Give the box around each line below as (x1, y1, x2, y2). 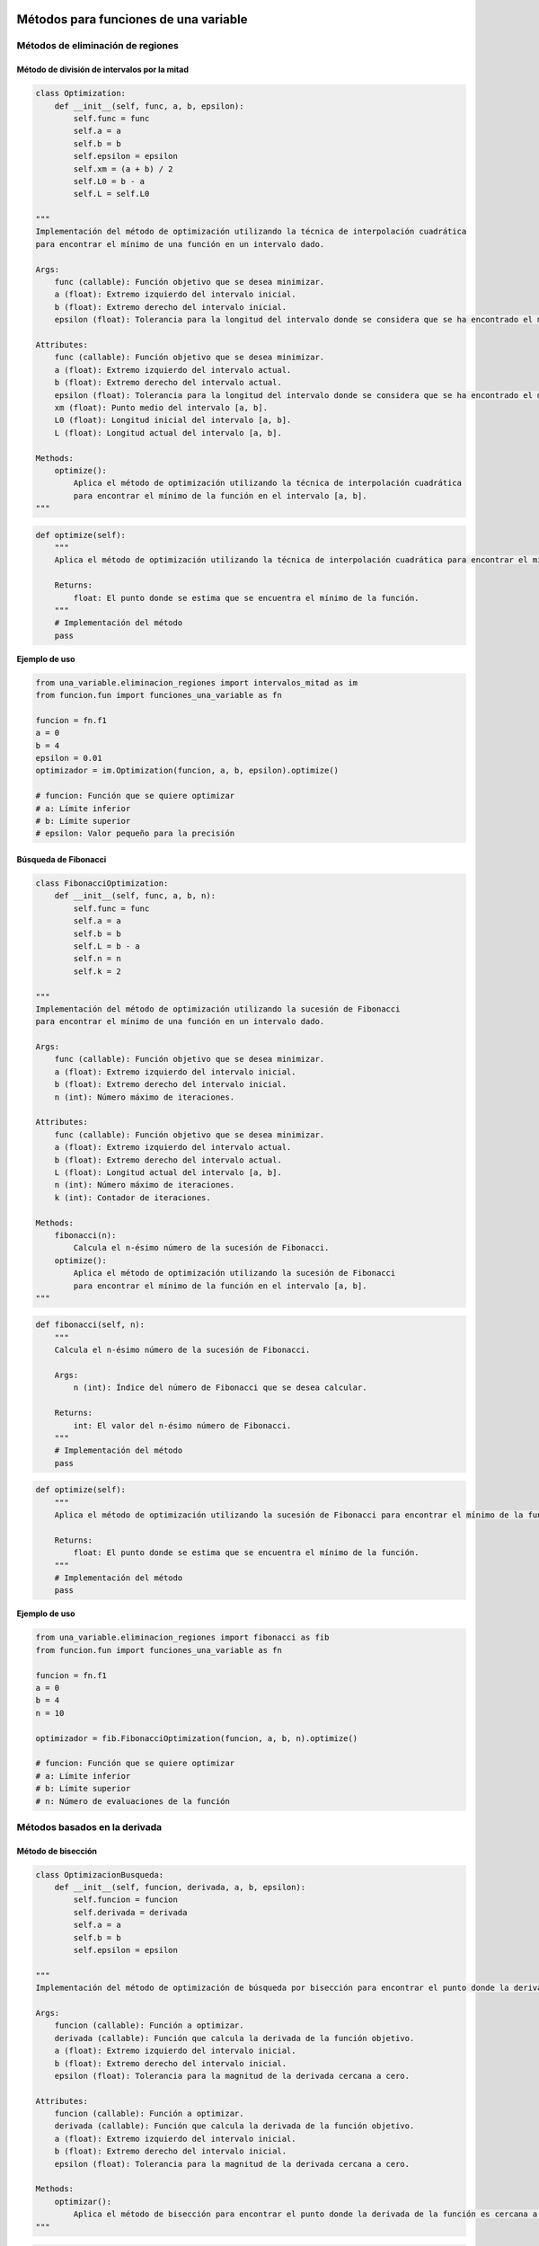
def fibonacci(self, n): (35, 1320, 146, 1330)
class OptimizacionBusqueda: (35, 1870, 164, 1879)
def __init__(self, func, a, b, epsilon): (54, 101, 244, 111)
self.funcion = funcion (73, 1895, 179, 1905)
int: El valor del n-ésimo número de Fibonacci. (73, 1420, 292, 1430)
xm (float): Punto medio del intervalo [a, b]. (54, 402, 269, 412)
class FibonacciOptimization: (35, 879, 169, 889)
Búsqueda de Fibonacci (16, 854, 107, 865)
